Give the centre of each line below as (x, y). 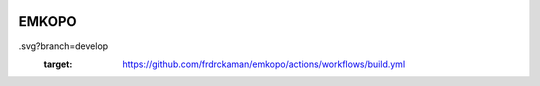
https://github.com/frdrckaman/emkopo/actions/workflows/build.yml (264, 64)
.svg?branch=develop (63, 46)
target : (58, 64)
